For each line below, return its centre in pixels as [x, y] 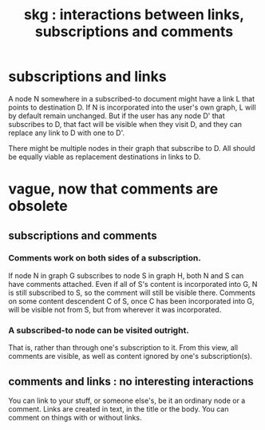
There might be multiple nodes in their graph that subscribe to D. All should [132, 148]
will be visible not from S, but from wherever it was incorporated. [115, 309]
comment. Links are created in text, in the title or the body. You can [119, 408]
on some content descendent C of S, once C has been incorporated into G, [131, 301]
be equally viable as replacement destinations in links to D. [105, 157]
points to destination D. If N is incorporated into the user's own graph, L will [132, 107]
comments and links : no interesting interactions [131, 381]
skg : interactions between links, [134, 15]
